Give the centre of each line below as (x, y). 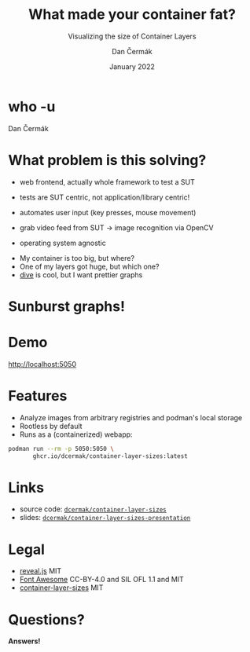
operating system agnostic (63, 243)
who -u (32, 106)
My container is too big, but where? (77, 258)
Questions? (46, 619)
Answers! (24, 641)
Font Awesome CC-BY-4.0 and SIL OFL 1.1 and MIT (102, 580)
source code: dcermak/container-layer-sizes (93, 509)
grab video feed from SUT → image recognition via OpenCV (116, 227)
